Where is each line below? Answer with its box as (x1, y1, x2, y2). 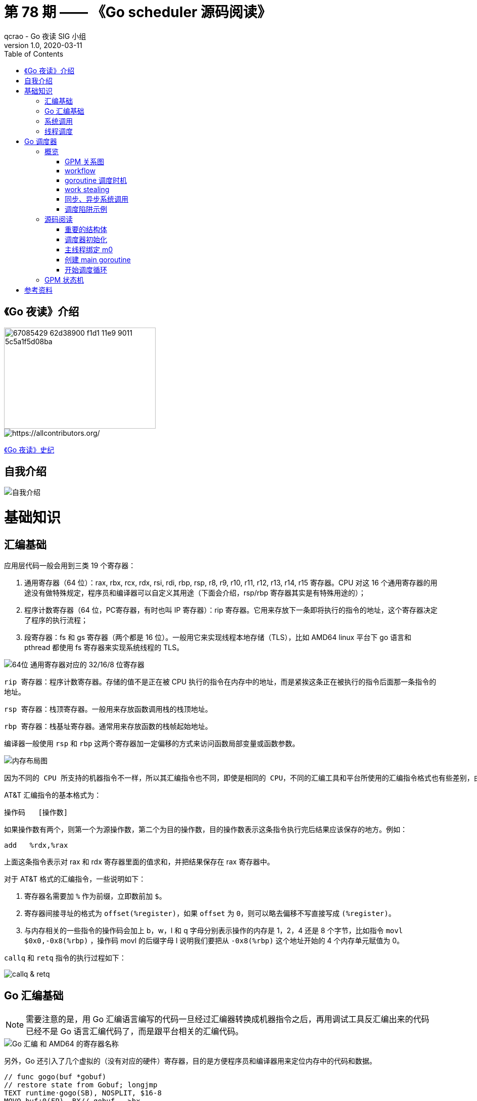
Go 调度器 (24, 136, 57, 146)
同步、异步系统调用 (65, 194, 128, 203)
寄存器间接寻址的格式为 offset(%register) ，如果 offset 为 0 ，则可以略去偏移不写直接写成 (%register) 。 (24, 909, 396, 918)
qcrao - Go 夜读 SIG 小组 (4, 31, 86, 40)
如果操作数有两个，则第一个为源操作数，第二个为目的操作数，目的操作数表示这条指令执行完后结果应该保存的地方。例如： (4, 825, 407, 834)
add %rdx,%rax (4, 841, 68, 850)
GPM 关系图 (65, 157, 104, 166)
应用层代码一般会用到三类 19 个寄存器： (4, 561, 136, 570)
